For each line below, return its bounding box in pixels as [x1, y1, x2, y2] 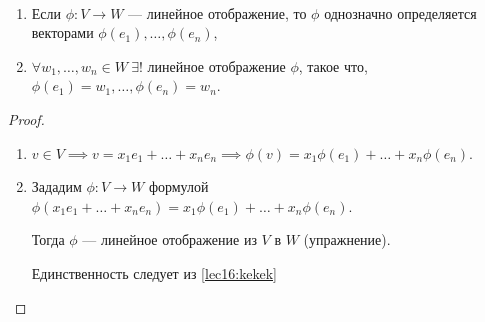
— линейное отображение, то [128, 2, 307, 23]
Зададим [31, 176, 82, 197]
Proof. [8, 108, 45, 129]
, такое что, [298, 55, 368, 76]
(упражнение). [303, 229, 391, 250]
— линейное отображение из [82, 229, 257, 250]
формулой [148, 176, 209, 197]
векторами [31, 22, 94, 43]
